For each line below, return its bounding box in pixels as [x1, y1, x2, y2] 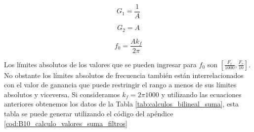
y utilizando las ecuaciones [161, 89, 242, 99]
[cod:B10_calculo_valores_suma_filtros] [4, 118, 127, 128]
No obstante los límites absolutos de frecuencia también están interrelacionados [4, 70, 244, 80]
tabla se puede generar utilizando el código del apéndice [4, 108, 173, 118]
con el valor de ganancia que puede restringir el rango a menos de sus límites [4, 79, 237, 90]
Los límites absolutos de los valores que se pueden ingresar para [4, 59, 197, 69]
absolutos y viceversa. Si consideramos [4, 89, 120, 99]
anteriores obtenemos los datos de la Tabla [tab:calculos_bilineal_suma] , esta [4, 99, 239, 109]
